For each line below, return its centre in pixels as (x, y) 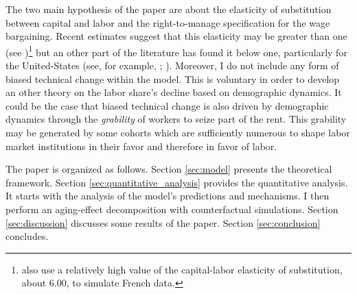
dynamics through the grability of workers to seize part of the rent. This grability (176, 119)
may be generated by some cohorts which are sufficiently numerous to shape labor (178, 132)
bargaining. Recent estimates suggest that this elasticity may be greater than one (176, 36)
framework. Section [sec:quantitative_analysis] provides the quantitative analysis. (177, 182)
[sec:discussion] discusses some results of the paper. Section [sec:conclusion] (163, 222)
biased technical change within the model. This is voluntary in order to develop (173, 78)
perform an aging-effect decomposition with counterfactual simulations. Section (172, 209)
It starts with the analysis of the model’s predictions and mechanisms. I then (168, 196)
